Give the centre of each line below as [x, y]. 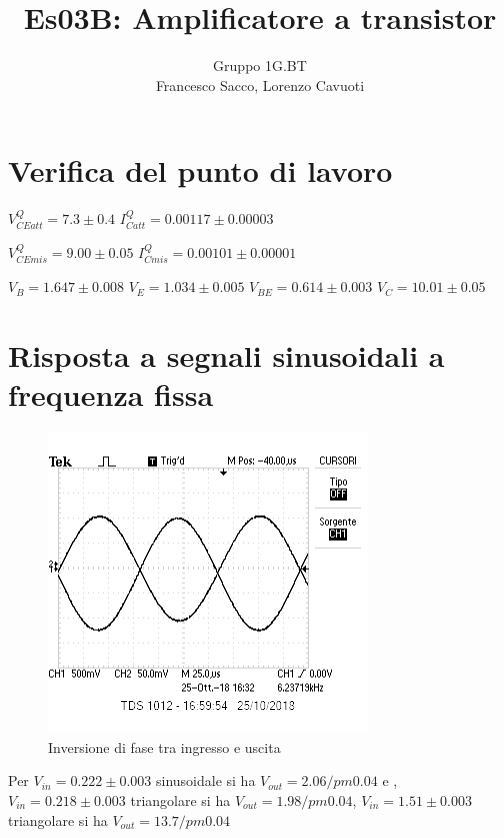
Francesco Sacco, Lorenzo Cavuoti [260, 84]
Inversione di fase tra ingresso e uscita [164, 746]
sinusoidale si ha [206, 780]
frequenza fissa [111, 394]
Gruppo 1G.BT [260, 65]
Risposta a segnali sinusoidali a [226, 355]
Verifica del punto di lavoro [200, 170]
